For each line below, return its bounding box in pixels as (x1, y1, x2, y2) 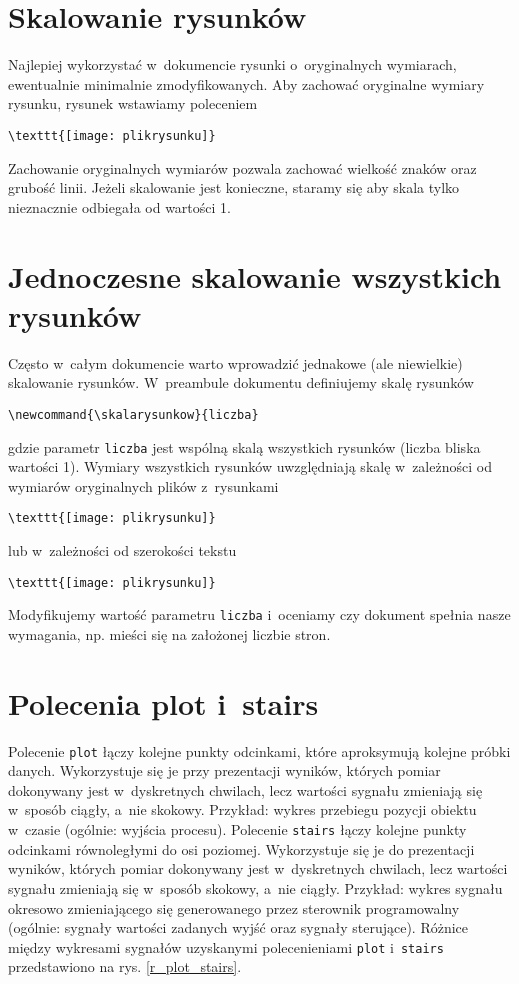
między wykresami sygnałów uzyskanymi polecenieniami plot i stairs (8, 936, 444, 957)
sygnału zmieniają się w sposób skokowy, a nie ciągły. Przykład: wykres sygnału (8, 877, 503, 898)
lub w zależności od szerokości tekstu (8, 540, 237, 560)
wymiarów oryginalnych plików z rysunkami (8, 475, 279, 496)
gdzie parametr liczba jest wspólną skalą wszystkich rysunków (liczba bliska (8, 436, 481, 457)
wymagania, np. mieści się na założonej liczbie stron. (8, 623, 331, 644)
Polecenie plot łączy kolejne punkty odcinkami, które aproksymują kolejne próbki (8, 740, 511, 761)
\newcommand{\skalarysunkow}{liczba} (8, 407, 259, 422)
